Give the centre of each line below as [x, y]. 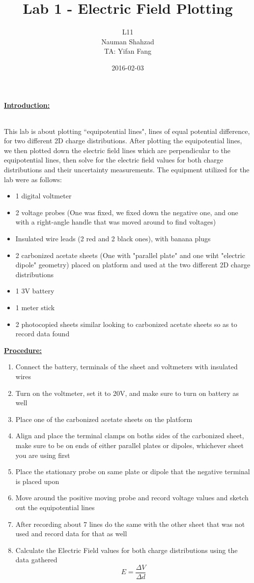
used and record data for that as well [71, 534]
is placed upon [37, 481]
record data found [42, 334]
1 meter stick [35, 307]
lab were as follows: [33, 179]
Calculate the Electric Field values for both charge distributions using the [127, 550]
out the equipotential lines [55, 507]
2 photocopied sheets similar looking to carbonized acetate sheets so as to [126, 324]
